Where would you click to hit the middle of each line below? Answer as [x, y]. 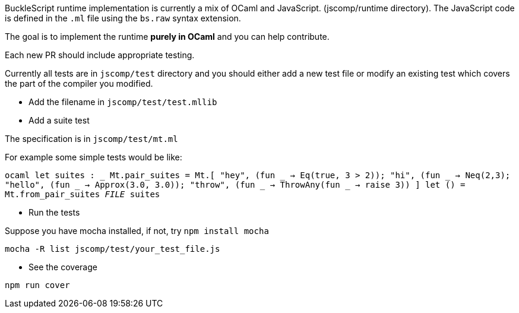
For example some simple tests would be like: [94, 157]
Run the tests [54, 212]
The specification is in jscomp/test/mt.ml [91, 139]
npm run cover [37, 285]
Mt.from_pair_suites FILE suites [83, 194]
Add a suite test [59, 120]
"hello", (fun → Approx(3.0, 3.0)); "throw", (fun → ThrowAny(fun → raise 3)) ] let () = [235, 185]
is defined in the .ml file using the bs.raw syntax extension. [123, 18]
